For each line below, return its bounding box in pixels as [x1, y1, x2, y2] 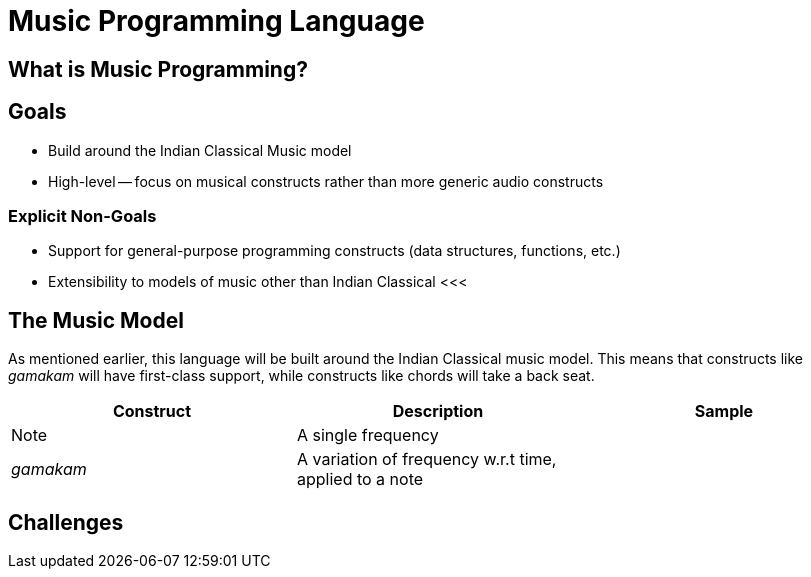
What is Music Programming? [8, 56, 308, 82]
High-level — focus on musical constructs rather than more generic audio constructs [48, 172, 604, 190]
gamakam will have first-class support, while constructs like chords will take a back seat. [8, 367, 595, 385]
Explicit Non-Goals [8, 205, 157, 226]
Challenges [8, 509, 124, 535]
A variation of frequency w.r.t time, [296, 449, 557, 470]
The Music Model [8, 307, 184, 333]
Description [392, 401, 484, 422]
